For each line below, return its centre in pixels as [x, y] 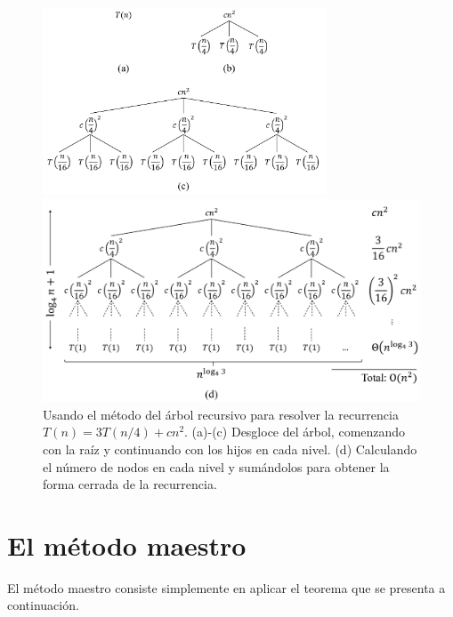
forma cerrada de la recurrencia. [130, 484]
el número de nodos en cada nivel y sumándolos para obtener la [216, 466]
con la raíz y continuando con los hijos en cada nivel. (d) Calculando [230, 449]
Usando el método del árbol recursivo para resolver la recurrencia [221, 414]
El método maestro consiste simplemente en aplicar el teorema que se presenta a [226, 587]
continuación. [43, 605]
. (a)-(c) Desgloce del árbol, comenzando [295, 432]
